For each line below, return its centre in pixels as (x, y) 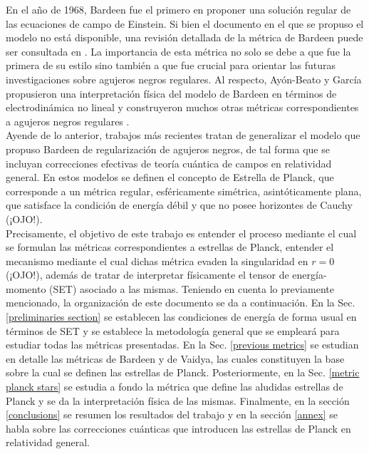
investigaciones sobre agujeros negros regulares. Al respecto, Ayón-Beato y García (184, 79)
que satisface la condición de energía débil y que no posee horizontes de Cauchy (179, 205)
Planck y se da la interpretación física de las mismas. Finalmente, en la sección (178, 400)
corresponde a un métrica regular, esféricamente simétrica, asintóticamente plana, (184, 191)
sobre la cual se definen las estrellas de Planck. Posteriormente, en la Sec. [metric (183, 372)
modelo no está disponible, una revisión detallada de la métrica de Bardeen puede (184, 37)
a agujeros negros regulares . (68, 121)
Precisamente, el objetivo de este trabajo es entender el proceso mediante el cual (181, 233)
